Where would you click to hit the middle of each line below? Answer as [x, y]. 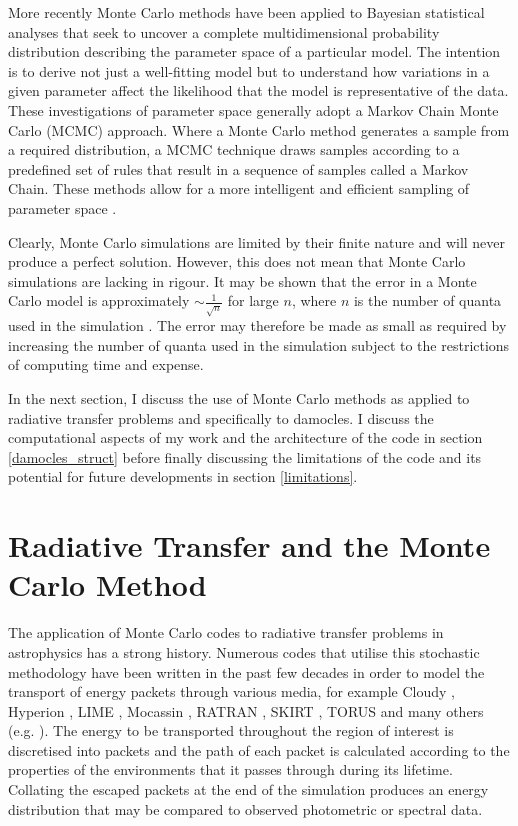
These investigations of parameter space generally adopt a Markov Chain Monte [253, 109]
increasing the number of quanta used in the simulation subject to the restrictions [259, 344]
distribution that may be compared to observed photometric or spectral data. [245, 808]
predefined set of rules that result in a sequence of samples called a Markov [238, 168]
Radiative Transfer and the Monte [249, 545]
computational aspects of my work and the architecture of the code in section [245, 437]
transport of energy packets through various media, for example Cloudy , [231, 691]
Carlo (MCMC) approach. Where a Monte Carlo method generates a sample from [259, 129]
